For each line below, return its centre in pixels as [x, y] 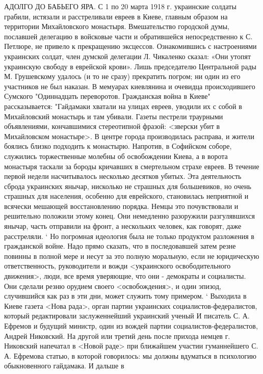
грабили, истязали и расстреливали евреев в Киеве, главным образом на [116, 16]
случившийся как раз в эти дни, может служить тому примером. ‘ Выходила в [125, 296]
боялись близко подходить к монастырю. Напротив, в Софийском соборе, [118, 146]
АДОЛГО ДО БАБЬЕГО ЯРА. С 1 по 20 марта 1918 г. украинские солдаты [120, 6]
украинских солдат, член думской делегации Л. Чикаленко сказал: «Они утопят [128, 56]
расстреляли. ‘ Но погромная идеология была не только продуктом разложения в [129, 236]
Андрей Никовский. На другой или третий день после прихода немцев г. [117, 336]
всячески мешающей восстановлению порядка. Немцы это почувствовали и [121, 206]
